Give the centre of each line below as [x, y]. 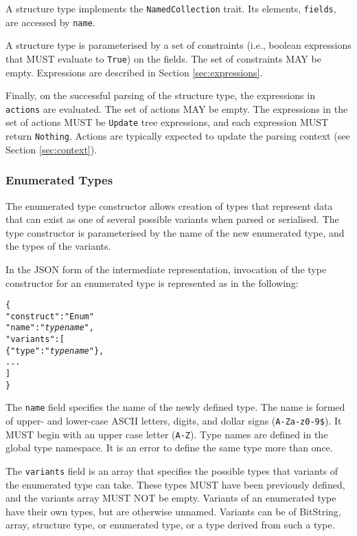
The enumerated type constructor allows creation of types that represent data [169, 205]
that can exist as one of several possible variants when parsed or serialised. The [172, 219]
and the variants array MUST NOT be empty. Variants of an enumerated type [171, 498]
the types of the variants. [58, 246]
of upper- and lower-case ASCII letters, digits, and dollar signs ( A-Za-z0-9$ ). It [174, 420]
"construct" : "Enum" [50, 316]
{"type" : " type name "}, [55, 351]
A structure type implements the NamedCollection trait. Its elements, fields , [171, 8]
